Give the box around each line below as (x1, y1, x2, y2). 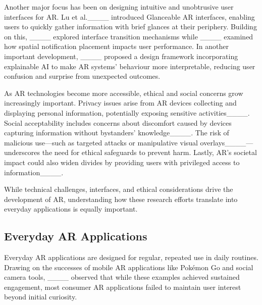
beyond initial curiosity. (4, 291, 77, 302)
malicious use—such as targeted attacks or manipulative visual (4, 137, 198, 147)
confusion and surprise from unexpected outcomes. (4, 71, 161, 81)
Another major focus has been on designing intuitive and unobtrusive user (4, 2, 234, 12)
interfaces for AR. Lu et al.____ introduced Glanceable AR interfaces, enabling (4, 11, 255, 22)
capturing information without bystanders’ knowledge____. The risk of (4, 127, 229, 138)
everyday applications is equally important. (4, 204, 138, 214)
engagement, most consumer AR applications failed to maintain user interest (4, 281, 241, 292)
